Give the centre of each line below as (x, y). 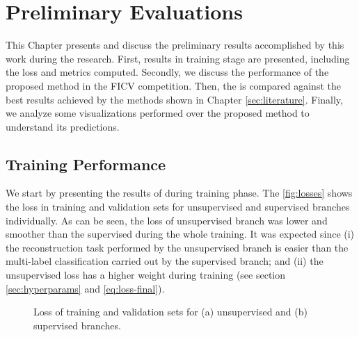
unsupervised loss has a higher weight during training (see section (146, 275)
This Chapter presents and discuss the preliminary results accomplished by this (175, 45)
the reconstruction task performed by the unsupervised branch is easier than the (177, 247)
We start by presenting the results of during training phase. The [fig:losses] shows (179, 193)
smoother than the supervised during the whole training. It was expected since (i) (180, 234)
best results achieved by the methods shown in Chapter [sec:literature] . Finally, (174, 99)
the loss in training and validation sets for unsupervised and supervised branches (178, 207)
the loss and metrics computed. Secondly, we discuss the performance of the (167, 72)
